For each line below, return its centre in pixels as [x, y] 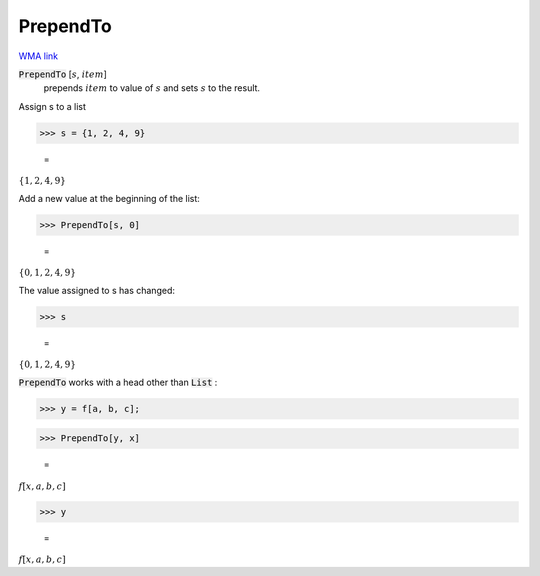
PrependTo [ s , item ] [62, 74]
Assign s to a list [52, 106]
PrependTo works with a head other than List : [118, 382]
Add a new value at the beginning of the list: [109, 198]
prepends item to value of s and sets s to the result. [151, 88]
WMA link [38, 56]
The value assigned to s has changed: [96, 290]
